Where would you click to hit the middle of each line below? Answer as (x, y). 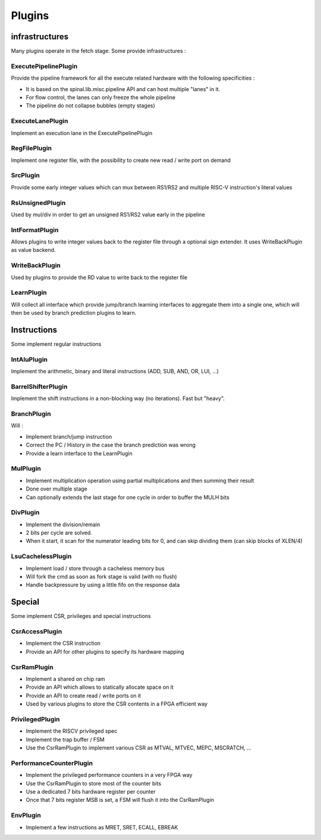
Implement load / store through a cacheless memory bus (95, 568)
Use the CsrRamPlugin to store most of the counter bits (94, 783)
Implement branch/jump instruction (69, 436)
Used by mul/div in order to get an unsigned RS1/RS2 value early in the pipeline (108, 214)
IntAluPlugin (29, 359)
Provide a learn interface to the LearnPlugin (79, 453)
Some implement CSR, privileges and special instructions (81, 616)
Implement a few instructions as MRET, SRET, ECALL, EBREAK (102, 827)
